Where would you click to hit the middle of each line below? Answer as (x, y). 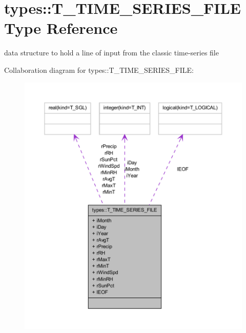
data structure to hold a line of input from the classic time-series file (111, 53)
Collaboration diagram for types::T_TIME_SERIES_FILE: (99, 70)
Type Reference (61, 28)
